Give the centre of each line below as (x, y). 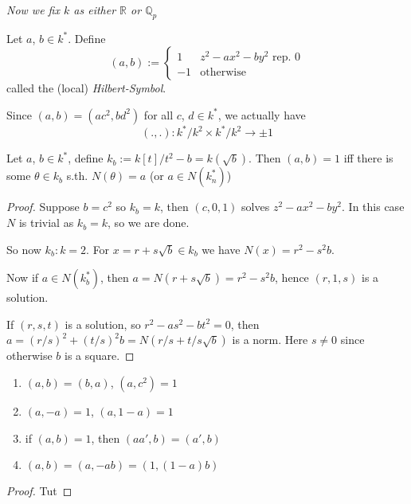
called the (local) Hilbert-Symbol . (86, 88)
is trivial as (46, 223)
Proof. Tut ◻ (39, 491)
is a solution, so (103, 324)
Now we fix (33, 10)
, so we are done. (149, 223)
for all (159, 114)
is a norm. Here (270, 340)
